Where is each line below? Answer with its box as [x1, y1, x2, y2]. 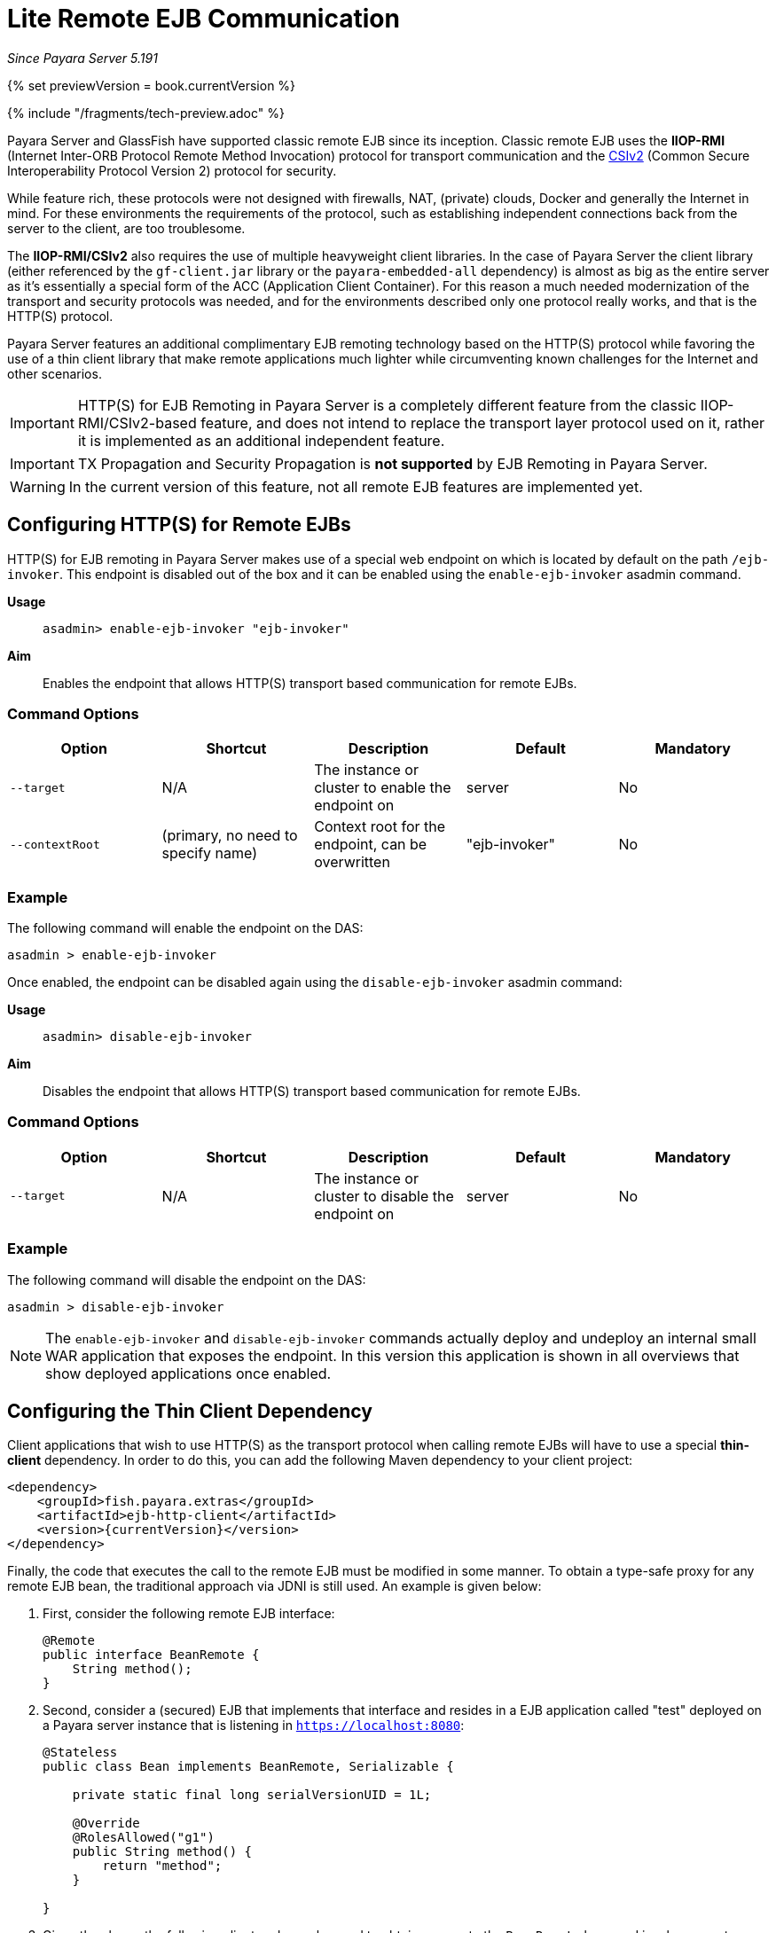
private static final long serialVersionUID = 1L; [72, 1788, 432, 1803]
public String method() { [72, 1844, 253, 1859]
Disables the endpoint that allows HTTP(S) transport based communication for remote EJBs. [43, 1084, 581, 1100]
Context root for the [314, 818, 446, 836]
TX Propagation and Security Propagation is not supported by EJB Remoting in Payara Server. [77, 454, 708, 473]
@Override [72, 1816, 140, 1831]
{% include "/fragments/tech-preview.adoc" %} [7, 105, 285, 121]
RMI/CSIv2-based [77, 413, 197, 432]
